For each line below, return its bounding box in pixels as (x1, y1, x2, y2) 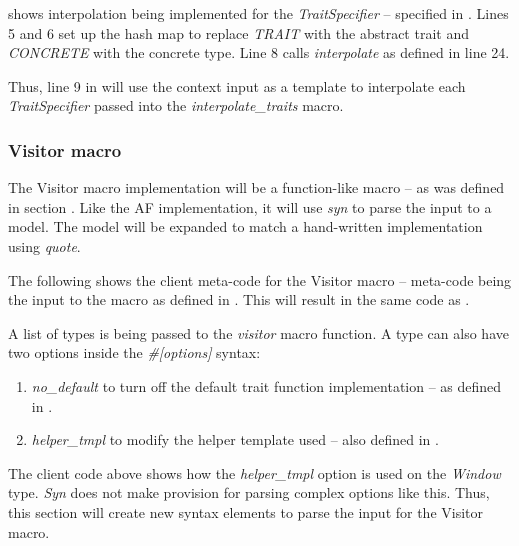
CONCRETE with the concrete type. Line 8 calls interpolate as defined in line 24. (8, 42, 510, 63)
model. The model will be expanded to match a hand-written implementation (8, 216, 483, 237)
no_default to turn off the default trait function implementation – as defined (31, 375, 502, 396)
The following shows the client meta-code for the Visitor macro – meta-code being (8, 269, 512, 290)
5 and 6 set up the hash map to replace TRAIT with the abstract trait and (8, 22, 469, 43)
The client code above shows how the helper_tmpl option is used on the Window (8, 462, 501, 483)
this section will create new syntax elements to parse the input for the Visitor (8, 501, 484, 522)
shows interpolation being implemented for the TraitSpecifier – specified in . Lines (8, 3, 509, 23)
